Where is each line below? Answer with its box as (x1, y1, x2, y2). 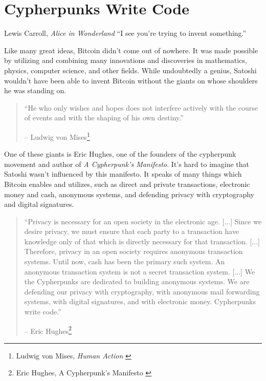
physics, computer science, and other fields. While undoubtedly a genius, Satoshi (4, 65, 257, 75)
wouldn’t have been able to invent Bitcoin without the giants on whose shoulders (4, 75, 258, 86)
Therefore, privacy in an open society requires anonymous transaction (24, 246, 243, 257)
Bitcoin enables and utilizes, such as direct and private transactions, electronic (4, 178, 250, 189)
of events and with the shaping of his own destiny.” (24, 112, 184, 123)
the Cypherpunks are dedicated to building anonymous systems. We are (24, 276, 250, 287)
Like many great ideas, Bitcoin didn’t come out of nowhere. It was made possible (4, 45, 258, 55)
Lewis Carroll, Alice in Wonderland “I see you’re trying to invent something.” (4, 28, 247, 38)
